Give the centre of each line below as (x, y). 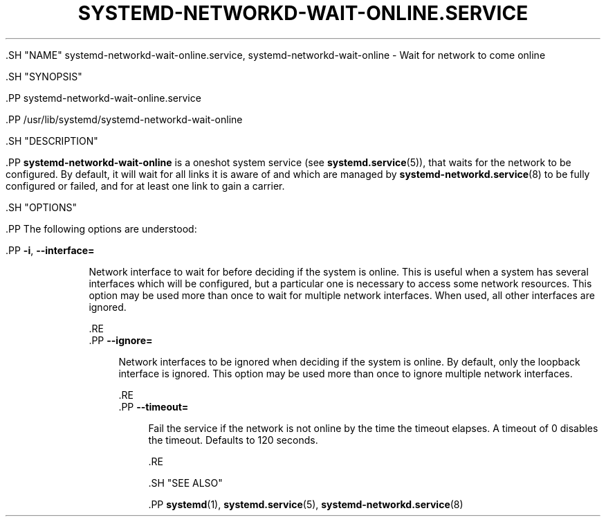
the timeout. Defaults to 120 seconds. (233, 440)
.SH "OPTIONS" (42, 207)
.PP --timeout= (154, 406)
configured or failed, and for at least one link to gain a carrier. (145, 186)
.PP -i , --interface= (50, 250)
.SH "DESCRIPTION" (52, 141)
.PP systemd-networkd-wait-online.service (103, 98)
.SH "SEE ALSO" (185, 483)
